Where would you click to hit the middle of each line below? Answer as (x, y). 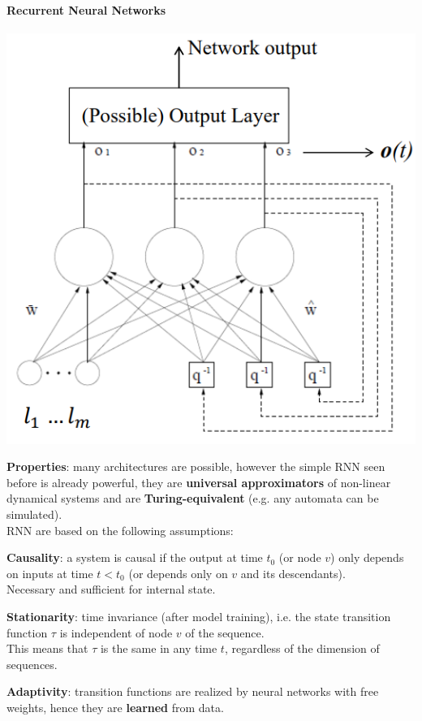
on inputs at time (50, 573)
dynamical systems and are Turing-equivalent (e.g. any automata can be (193, 498)
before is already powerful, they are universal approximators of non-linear (199, 482)
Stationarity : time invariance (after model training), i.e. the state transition (199, 617)
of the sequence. (225, 632)
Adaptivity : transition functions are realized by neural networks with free (193, 691)
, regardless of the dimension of (302, 648)
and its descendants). (293, 573)
